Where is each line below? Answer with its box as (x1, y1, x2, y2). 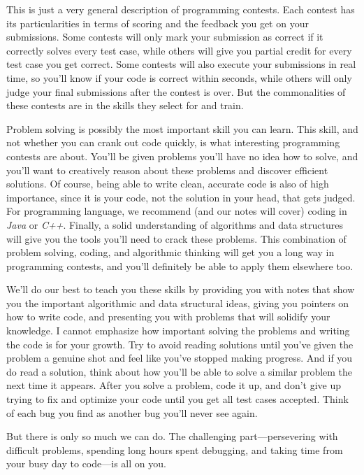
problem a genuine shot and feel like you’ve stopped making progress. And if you (6, 350, 353, 365)
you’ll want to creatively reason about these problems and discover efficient (6, 162, 328, 177)
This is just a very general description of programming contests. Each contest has (6, 2, 355, 16)
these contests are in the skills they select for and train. (6, 98, 244, 113)
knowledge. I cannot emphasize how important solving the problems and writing (6, 323, 350, 338)
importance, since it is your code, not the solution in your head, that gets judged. (6, 190, 356, 204)
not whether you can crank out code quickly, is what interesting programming (6, 135, 340, 150)
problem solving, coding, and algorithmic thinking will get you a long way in (6, 245, 335, 260)
